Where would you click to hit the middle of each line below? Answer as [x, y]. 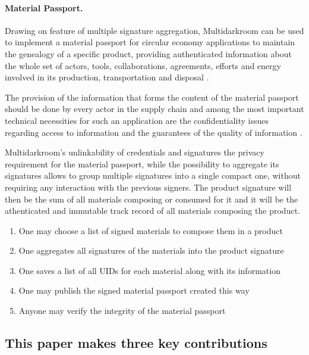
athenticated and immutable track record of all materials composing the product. [152, 211]
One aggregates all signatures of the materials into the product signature [151, 250]
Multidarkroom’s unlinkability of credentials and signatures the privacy [135, 152]
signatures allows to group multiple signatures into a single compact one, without [153, 175]
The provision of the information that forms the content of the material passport [152, 97]
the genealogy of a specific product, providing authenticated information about [148, 53]
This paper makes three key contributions [136, 343]
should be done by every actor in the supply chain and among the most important [154, 109]
